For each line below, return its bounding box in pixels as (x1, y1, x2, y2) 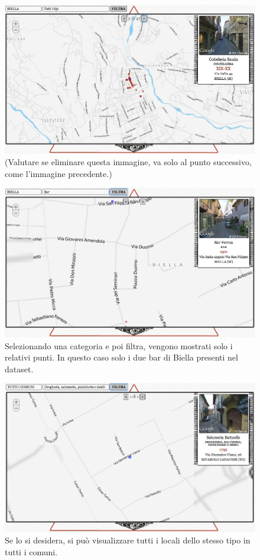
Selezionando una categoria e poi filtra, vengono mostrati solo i (5, 339, 233, 352)
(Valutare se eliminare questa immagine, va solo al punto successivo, (5, 156, 252, 168)
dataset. (5, 362, 34, 375)
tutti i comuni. (5, 545, 58, 558)
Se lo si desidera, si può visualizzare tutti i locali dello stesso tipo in (5, 534, 251, 546)
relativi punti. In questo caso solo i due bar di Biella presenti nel (5, 351, 238, 363)
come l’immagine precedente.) (5, 167, 112, 179)
